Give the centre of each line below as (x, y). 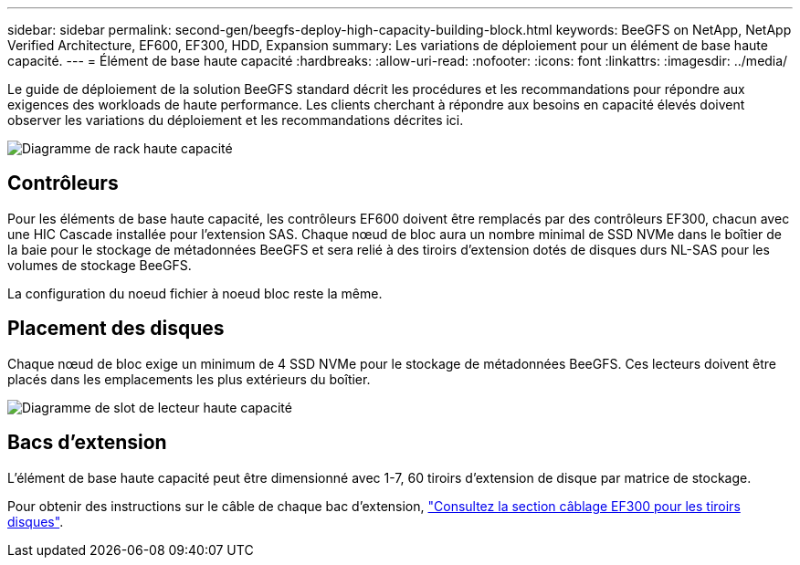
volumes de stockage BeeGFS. (100, 265)
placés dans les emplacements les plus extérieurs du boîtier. (189, 379)
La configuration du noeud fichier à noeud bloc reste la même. (195, 293)
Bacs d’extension (87, 443)
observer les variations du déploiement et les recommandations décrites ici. (236, 120)
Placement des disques (116, 329)
